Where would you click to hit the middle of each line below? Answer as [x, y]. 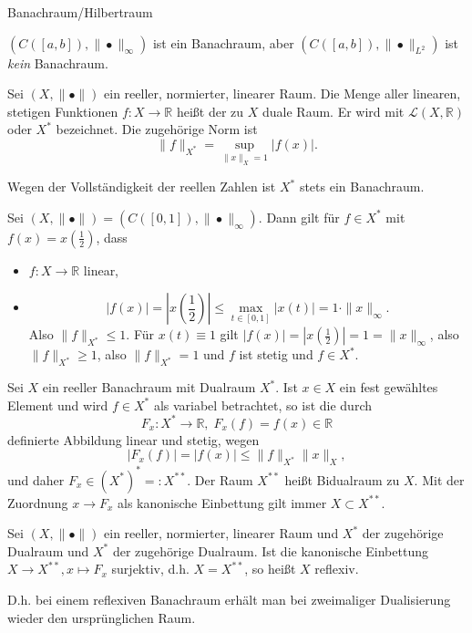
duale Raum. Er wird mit [333, 111]
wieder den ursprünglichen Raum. [102, 617]
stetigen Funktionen [63, 111]
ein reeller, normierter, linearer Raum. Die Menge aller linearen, [282, 93]
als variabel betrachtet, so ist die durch [262, 405]
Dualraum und [48, 550]
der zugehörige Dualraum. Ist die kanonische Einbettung [270, 550]
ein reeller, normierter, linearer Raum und [221, 533]
